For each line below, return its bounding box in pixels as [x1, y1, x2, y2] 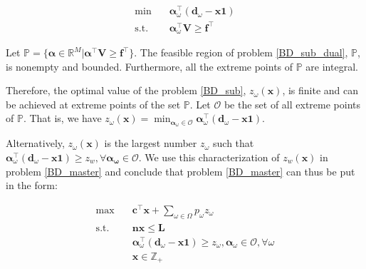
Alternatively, [6, 136, 65, 151]
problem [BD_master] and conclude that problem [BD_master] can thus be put [6, 163, 355, 178]
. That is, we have [23, 111, 102, 126]
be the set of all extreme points [224, 96, 360, 111]
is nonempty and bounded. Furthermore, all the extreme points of [6, 59, 293, 73]
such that [213, 136, 254, 151]
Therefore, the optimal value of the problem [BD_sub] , [6, 83, 246, 98]
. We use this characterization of [138, 149, 280, 164]
